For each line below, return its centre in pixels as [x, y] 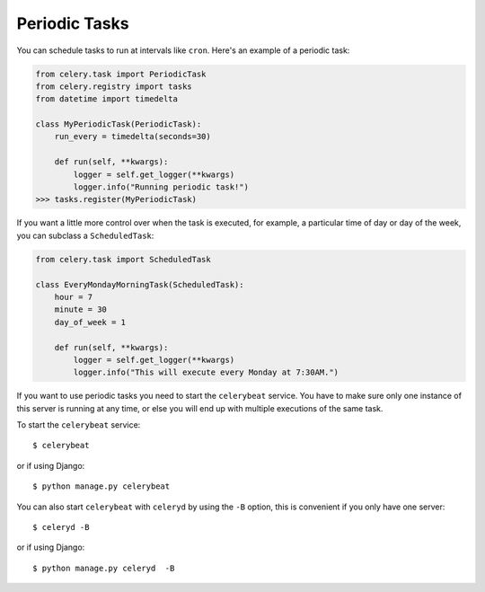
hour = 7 [74, 297]
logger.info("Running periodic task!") [161, 187]
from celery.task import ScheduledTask [123, 259]
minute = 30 [81, 309]
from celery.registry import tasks [114, 86]
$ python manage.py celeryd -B [104, 568]
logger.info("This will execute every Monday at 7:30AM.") [206, 372]
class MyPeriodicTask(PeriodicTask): [119, 124]
